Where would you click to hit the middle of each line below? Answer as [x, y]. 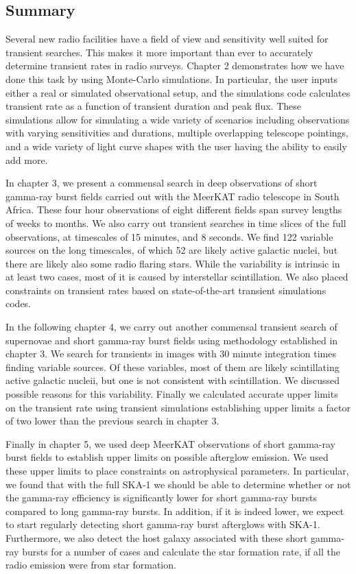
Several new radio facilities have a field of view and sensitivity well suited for [167, 39]
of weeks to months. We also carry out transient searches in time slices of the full [176, 223]
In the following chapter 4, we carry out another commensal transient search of [171, 327]
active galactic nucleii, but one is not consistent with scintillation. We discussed [173, 380]
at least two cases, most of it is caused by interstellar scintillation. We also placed [177, 277]
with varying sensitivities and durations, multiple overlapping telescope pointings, [177, 133]
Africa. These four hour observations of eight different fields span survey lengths [174, 210]
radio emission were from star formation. [91, 565]
